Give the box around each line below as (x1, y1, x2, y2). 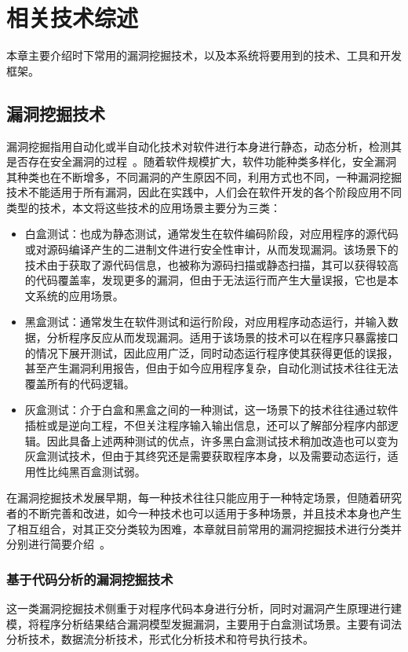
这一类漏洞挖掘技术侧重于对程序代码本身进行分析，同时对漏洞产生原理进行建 (6, 599, 402, 616)
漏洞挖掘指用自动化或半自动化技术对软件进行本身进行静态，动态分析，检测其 (6, 137, 402, 154)
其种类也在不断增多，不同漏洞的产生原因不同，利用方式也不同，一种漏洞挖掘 (6, 168, 402, 185)
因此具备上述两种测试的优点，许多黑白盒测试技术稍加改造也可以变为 (46, 432, 399, 449)
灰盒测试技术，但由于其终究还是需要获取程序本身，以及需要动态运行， (24, 448, 388, 464)
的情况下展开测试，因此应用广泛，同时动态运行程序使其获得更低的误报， (24, 344, 399, 361)
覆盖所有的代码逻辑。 (24, 375, 135, 391)
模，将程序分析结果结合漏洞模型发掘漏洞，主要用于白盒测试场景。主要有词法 (6, 615, 402, 632)
